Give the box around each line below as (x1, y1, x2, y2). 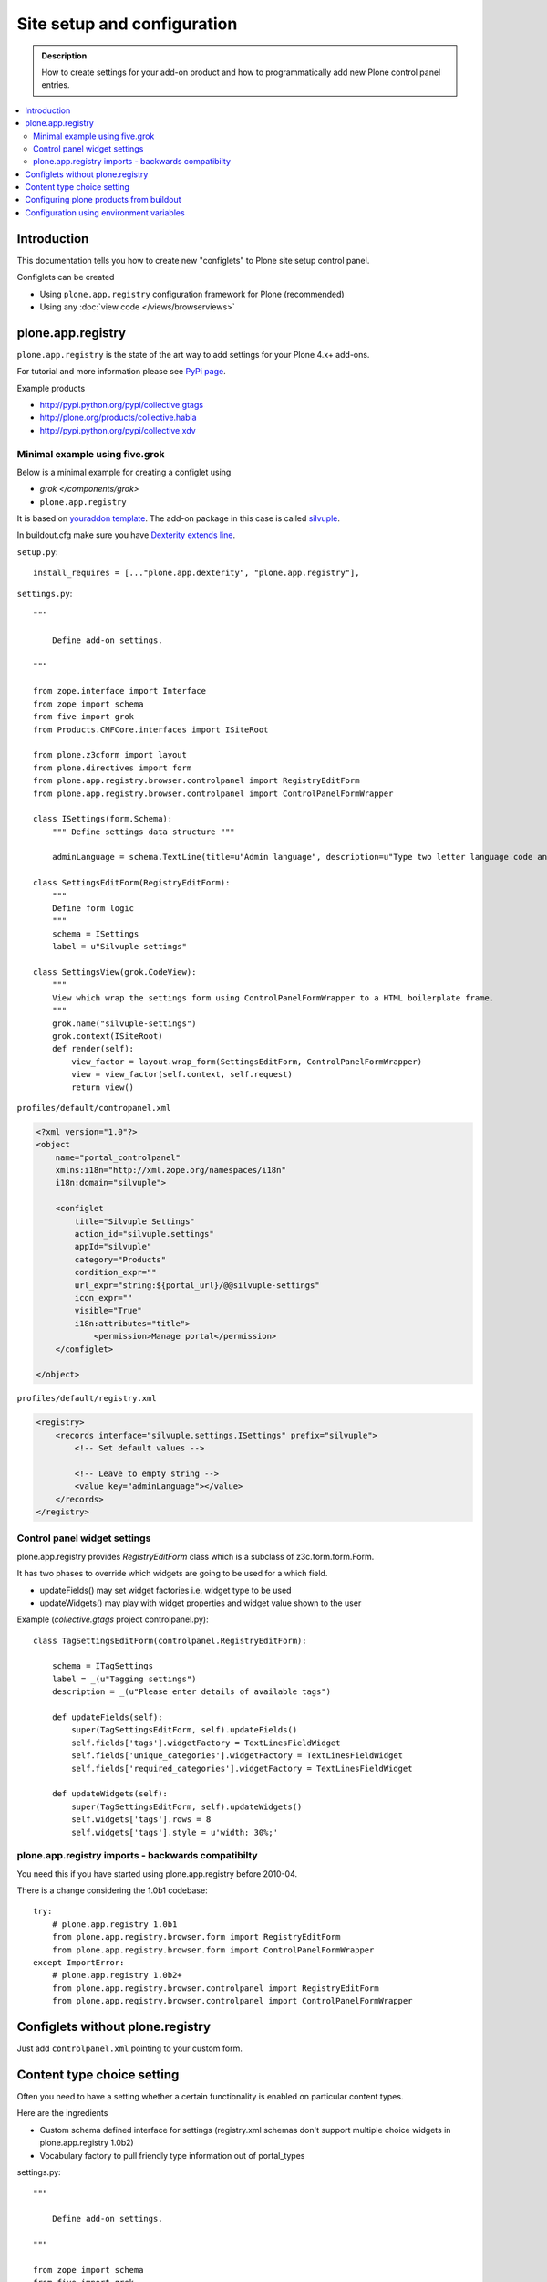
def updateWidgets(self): (51, 1789, 169, 1799)
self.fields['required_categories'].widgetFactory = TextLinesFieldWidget (71, 1763, 413, 1774)
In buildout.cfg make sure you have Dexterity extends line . (16, 529, 236, 540)
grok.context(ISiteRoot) (51, 1031, 163, 1041)
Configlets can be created (16, 272, 115, 283)
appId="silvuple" (74, 1241, 152, 1252)
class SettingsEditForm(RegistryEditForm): (33, 877, 231, 888)
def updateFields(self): (51, 1712, 163, 1722)
